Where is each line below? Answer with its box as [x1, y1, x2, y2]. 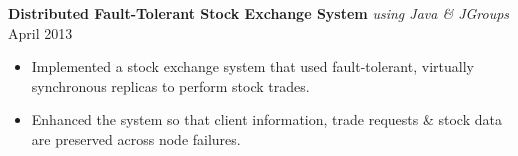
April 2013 [8, 22, 73, 43]
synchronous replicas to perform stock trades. [31, 75, 310, 96]
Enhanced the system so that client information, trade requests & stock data [31, 109, 502, 130]
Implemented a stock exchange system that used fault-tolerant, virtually [31, 56, 474, 77]
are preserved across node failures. [31, 128, 241, 149]
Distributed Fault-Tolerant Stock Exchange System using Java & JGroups [8, 3, 510, 23]
